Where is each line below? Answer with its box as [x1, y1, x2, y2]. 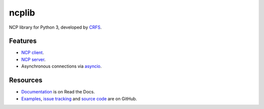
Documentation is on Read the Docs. [21, 89, 95, 95]
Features [9, 37, 37, 45]
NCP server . [21, 56, 46, 62]
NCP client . [21, 50, 44, 55]
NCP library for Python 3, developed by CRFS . [9, 24, 102, 30]
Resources [9, 76, 43, 85]
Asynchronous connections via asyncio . [21, 63, 102, 69]
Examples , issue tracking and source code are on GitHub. [21, 95, 137, 102]
